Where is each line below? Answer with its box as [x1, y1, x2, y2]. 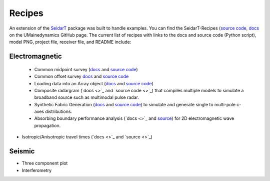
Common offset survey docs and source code [34, 73, 129, 80]
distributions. [45, 108, 72, 115]
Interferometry [21, 167, 52, 173]
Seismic [9, 147, 35, 155]
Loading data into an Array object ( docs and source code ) [34, 80, 153, 86]
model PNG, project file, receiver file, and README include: [9, 39, 131, 45]
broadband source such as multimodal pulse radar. [34, 94, 139, 100]
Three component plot [21, 160, 68, 166]
